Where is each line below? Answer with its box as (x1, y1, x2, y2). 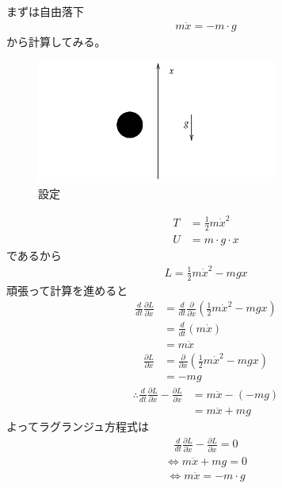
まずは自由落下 (6, 3, 84, 19)
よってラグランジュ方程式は (6, 418, 149, 435)
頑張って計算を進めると (6, 281, 128, 298)
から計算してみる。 (6, 33, 106, 49)
